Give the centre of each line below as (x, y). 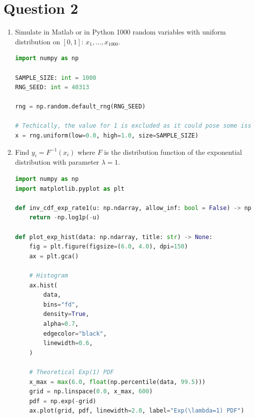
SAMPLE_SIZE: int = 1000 (56, 78)
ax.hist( (43, 285)
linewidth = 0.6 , (68, 343)
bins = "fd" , (61, 304)
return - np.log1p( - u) (64, 218)
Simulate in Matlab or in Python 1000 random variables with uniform (120, 32)
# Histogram (49, 275)
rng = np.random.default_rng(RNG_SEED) (80, 107)
